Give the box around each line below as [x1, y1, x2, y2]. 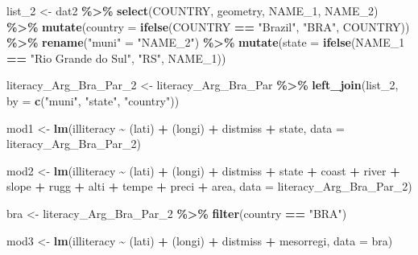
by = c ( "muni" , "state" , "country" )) [6, 92, 180, 109]
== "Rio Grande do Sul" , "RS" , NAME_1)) [6, 49, 226, 66]
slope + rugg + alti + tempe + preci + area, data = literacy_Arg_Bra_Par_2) [6, 178, 412, 195]
